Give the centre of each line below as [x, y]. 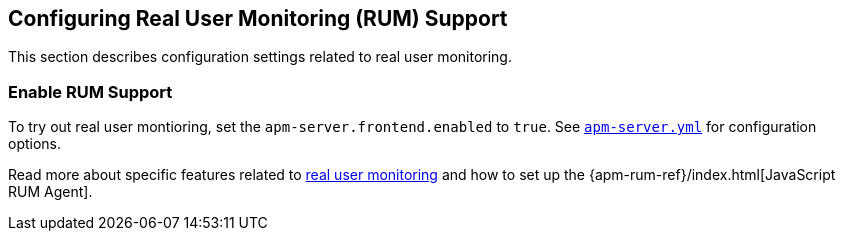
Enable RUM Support [90, 91]
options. [35, 144]
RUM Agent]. [50, 192]
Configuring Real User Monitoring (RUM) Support [258, 18]
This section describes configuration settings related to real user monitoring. [260, 57]
